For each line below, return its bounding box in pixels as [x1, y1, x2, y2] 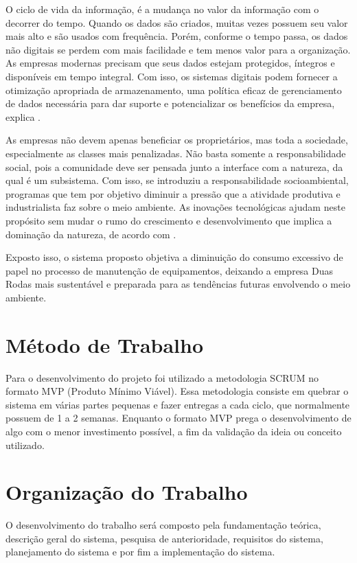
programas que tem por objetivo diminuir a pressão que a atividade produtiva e [5, 186, 341, 200]
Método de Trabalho [5, 330, 204, 358]
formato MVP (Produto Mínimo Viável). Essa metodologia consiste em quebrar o [5, 384, 349, 398]
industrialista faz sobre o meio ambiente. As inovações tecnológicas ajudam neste [5, 200, 345, 214]
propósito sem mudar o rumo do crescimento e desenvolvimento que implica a [5, 213, 332, 227]
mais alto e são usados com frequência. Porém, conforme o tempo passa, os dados [5, 29, 348, 43]
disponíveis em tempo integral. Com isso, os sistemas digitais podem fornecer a [5, 69, 338, 83]
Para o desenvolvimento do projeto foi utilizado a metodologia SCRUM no [5, 370, 319, 384]
